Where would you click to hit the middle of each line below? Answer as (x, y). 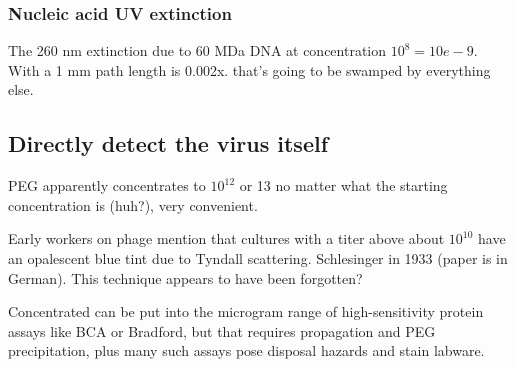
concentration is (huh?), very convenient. (133, 204)
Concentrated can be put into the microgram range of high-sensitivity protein (246, 311)
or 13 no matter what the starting (343, 185)
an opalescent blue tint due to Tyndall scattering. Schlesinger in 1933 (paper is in (258, 257)
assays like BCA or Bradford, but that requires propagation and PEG (222, 330)
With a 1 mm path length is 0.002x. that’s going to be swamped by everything (249, 69)
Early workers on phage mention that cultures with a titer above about (226, 238)
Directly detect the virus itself (168, 143)
